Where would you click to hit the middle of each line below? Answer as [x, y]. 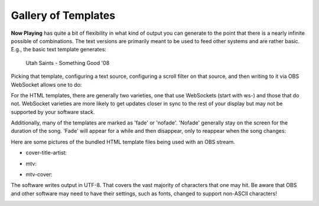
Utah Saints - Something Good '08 [68, 63]
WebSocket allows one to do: [46, 84]
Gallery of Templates [63, 15]
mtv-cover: [39, 175]
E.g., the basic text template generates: [58, 50]
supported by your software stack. [53, 112]
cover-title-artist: [46, 153]
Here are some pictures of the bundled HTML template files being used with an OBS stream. [123, 142]
